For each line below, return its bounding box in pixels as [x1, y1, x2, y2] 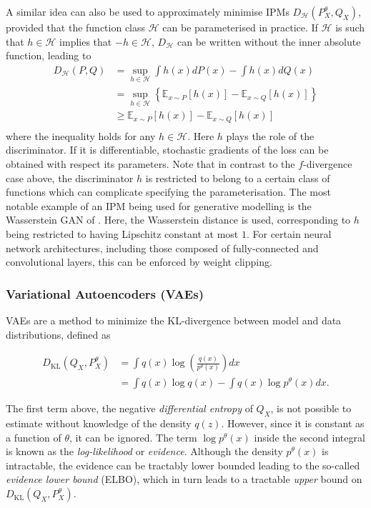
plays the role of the [226, 128, 315, 143]
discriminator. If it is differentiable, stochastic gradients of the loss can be [6, 142, 329, 157]
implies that [59, 34, 112, 49]
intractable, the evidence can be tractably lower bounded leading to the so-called [6, 457, 360, 472]
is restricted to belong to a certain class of [145, 170, 330, 185]
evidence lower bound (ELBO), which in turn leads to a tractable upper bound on [6, 472, 362, 487]
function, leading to [6, 48, 91, 63]
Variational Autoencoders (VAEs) [6, 284, 204, 302]
